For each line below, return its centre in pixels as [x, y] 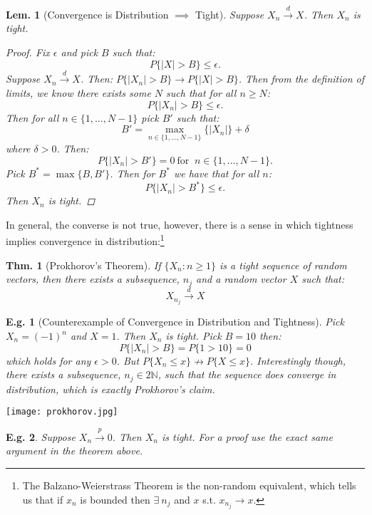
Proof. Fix [28, 52]
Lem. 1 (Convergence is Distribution [87, 14]
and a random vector [241, 279]
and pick [79, 52]
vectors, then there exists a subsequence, [93, 279]
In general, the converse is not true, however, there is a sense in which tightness [180, 224]
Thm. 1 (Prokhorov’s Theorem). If [83, 265]
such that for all [201, 92]
